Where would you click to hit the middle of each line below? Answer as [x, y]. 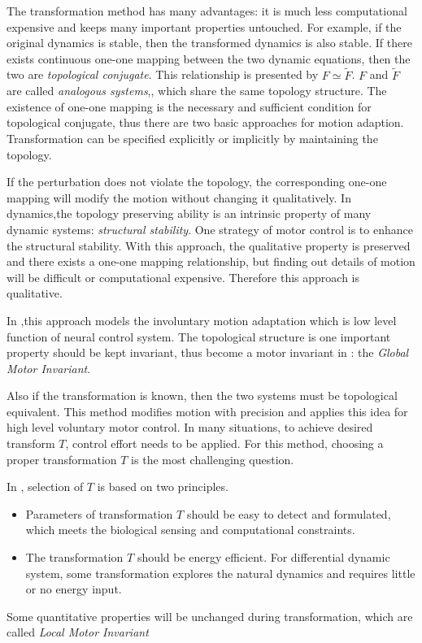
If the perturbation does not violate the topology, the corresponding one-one [197, 182]
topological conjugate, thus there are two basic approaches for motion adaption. [205, 122]
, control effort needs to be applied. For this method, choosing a [224, 443]
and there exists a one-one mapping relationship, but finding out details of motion [211, 261]
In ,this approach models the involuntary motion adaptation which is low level [202, 320]
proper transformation [62, 459]
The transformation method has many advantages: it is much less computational [207, 11]
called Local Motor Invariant [78, 632]
